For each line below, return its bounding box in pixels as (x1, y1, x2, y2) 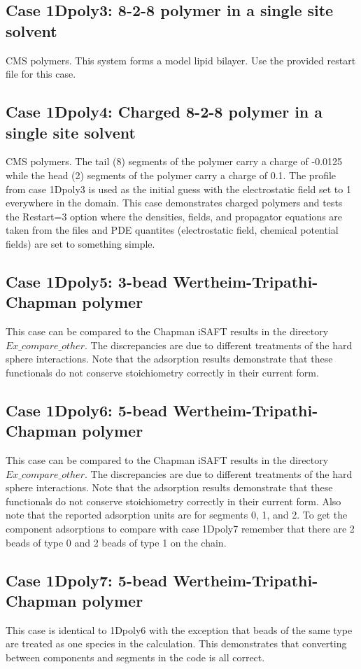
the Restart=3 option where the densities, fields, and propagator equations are (6, 209, 343, 223)
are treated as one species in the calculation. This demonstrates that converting (6, 636, 347, 651)
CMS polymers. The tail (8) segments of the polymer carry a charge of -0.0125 (6, 154, 343, 169)
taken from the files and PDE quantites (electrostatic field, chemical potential (6, 223, 339, 237)
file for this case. (6, 66, 76, 81)
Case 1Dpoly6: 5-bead (6, 399, 168, 421)
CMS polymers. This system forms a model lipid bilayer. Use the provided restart (6, 52, 356, 67)
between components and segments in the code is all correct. (6, 650, 265, 665)
